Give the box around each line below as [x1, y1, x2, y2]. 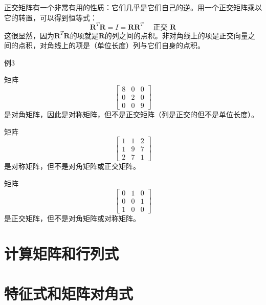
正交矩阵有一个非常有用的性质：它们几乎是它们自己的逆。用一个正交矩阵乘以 [4, 2, 262, 12]
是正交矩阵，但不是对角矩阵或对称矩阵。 [4, 212, 140, 223]
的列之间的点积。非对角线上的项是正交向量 [104, 30, 248, 40]
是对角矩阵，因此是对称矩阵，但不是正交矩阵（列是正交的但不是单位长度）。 [4, 109, 258, 120]
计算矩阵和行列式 [4, 243, 119, 264]
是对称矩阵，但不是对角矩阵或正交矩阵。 [4, 161, 140, 171]
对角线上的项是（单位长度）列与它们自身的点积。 [39, 40, 205, 51]
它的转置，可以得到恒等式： [4, 12, 97, 23]
